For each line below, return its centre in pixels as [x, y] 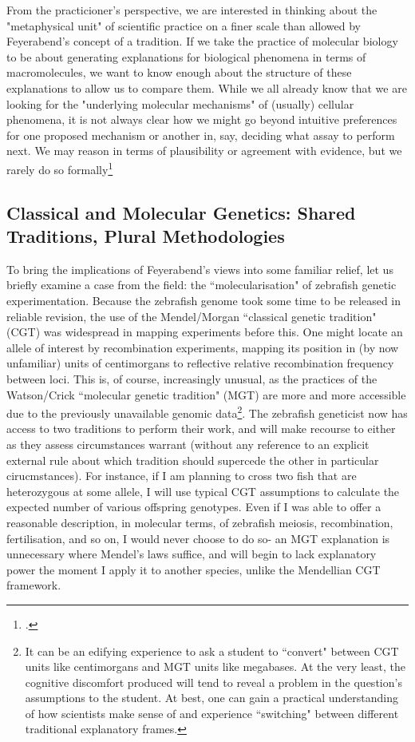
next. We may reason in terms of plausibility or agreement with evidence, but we [204, 151]
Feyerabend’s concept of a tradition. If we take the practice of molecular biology [202, 41]
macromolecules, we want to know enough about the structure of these [179, 72]
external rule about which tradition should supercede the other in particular [193, 460]
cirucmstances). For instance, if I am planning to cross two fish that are [182, 476]
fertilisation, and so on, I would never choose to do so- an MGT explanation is [198, 538]
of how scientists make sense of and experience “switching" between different [212, 713]
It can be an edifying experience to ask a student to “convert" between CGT [212, 651]
